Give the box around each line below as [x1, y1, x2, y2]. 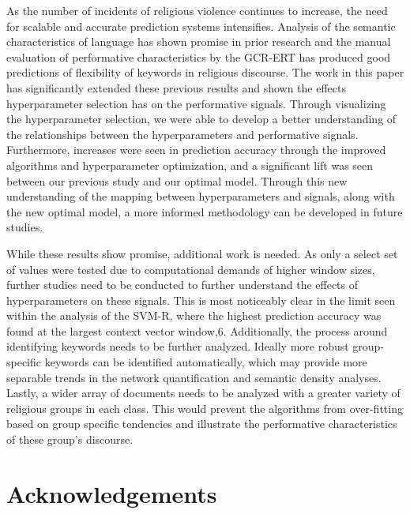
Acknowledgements [6, 477, 217, 509]
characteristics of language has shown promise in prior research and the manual [6, 33, 391, 50]
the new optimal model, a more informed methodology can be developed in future [6, 203, 403, 219]
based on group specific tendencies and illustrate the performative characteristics [6, 415, 397, 432]
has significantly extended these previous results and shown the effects [6, 79, 346, 96]
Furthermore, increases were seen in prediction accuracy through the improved [6, 141, 386, 158]
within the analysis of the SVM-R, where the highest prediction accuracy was [6, 307, 382, 324]
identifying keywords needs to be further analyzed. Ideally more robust [6, 338, 349, 355]
